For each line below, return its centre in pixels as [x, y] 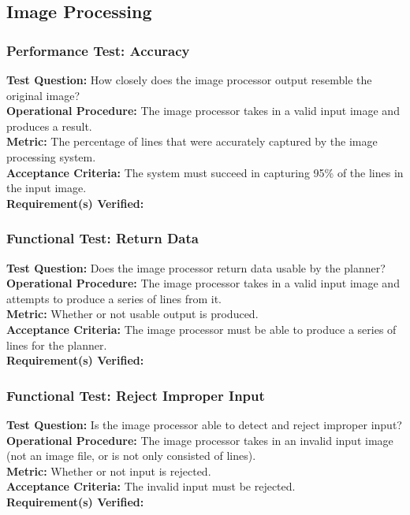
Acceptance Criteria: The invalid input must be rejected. [151, 486]
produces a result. [49, 126]
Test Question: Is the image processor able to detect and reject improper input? [204, 424]
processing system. [51, 156]
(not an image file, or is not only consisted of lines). [131, 456]
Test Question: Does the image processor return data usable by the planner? [196, 267]
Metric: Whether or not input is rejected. [109, 471]
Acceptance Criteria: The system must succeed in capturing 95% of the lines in [205, 172]
